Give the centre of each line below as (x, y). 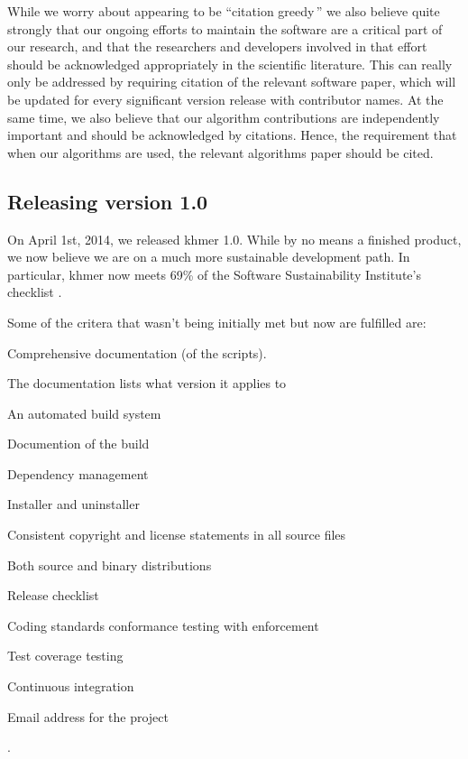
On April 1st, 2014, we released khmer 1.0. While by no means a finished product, (234, 239)
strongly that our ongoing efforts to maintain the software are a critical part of (225, 28)
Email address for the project (88, 716)
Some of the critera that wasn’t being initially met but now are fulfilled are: (217, 322)
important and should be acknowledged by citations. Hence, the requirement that (232, 135)
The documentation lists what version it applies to (147, 383)
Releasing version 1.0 (108, 201)
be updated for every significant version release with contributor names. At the (225, 99)
